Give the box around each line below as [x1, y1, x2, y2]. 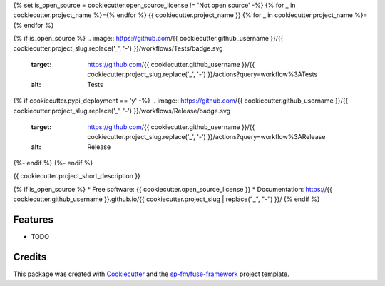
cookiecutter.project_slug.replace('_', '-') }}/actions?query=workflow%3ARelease [87, 133, 326, 141]
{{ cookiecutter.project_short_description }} [13, 172, 140, 180]
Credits [13, 250, 47, 263]
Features [13, 214, 53, 226]
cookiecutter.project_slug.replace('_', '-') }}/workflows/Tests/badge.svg [13, 44, 224, 53]
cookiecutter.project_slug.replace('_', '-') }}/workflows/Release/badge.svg [13, 106, 231, 115]
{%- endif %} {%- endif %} [13, 159, 93, 168]
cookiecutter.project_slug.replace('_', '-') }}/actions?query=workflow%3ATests [87, 70, 318, 78]
